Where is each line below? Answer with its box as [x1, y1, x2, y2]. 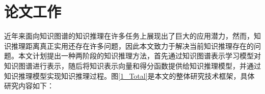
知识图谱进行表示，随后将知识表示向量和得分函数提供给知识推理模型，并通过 [4, 60, 261, 71]
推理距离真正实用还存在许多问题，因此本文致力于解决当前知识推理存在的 [11, 40, 254, 51]
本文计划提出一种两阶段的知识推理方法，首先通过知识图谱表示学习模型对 [18, 50, 261, 61]
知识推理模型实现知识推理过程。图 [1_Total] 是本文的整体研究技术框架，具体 [4, 70, 255, 81]
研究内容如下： [4, 80, 54, 91]
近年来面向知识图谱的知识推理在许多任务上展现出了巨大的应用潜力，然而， [4, 30, 254, 41]
